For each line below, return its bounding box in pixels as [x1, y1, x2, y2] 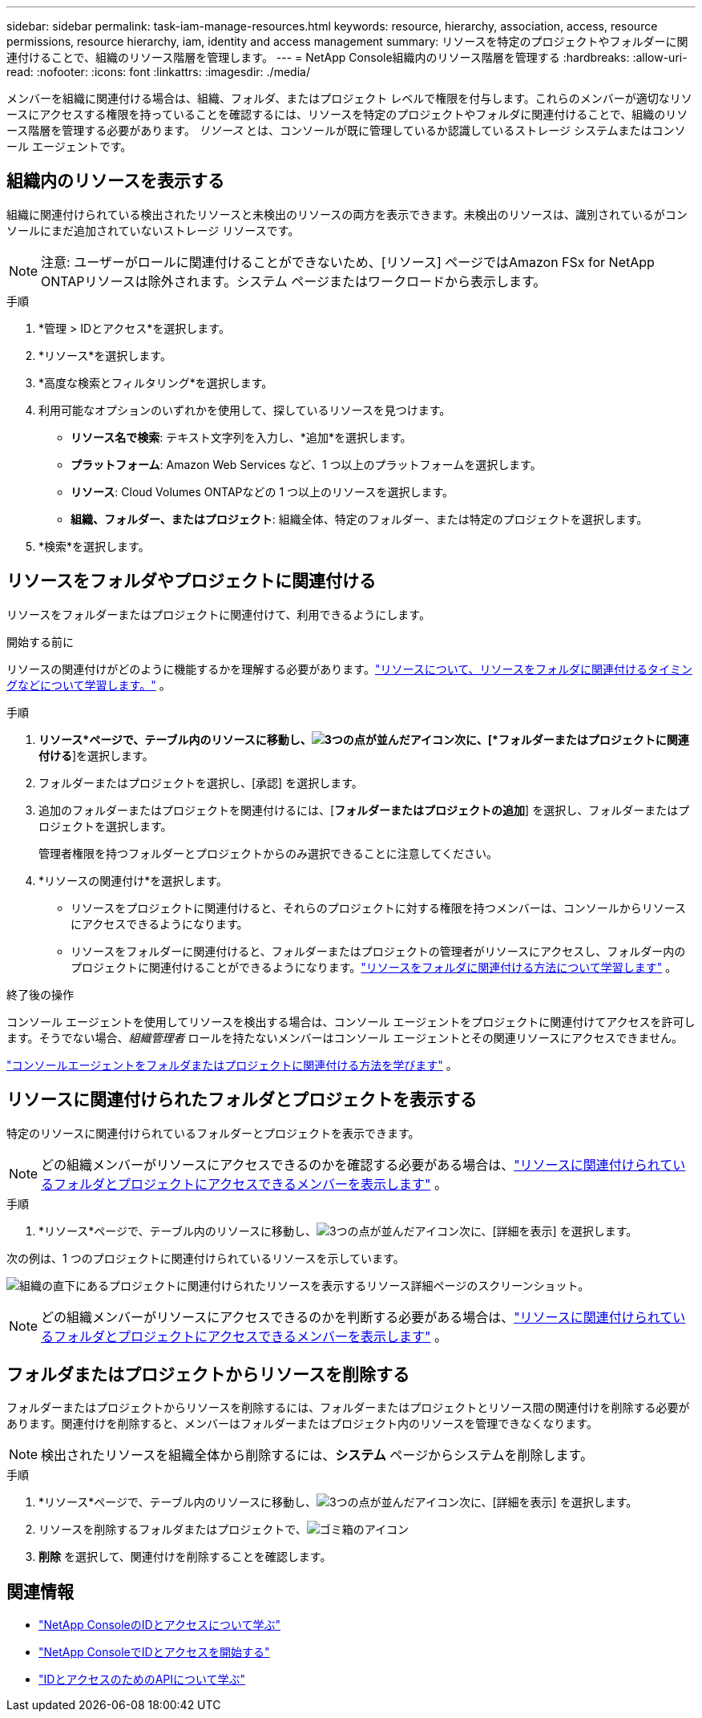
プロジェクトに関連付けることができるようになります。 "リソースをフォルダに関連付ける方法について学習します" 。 [71, 960, 677, 974]
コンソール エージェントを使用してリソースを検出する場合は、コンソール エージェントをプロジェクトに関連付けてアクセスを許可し [6, 1014, 696, 1029]
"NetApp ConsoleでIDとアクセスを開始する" [38, 1645, 270, 1659]
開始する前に [6, 634, 74, 649]
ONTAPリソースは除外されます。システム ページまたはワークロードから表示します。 [41, 273, 547, 289]
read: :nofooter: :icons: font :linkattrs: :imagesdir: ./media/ [6, 65, 310, 79]
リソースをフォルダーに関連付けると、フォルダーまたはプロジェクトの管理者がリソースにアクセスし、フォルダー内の [71, 944, 686, 958]
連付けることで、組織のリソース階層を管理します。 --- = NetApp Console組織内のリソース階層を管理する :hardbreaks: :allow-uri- [6, 51, 688, 64]
